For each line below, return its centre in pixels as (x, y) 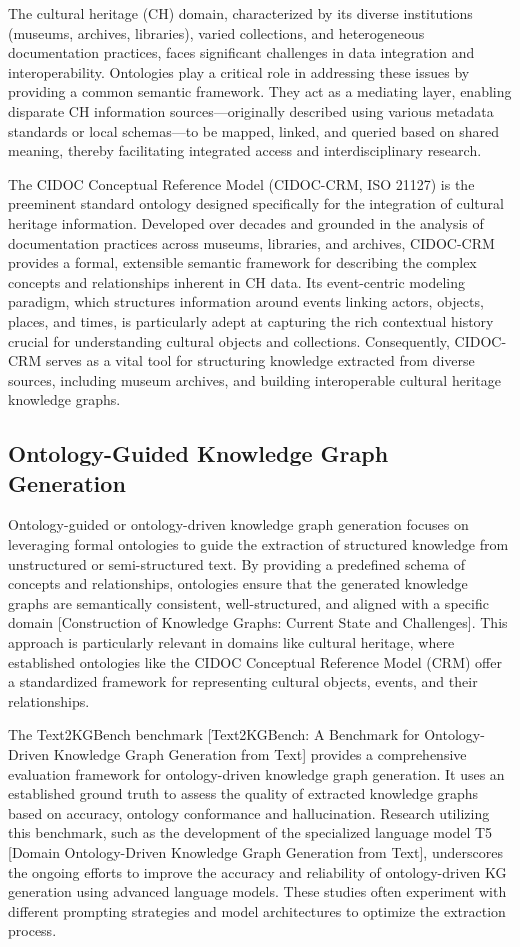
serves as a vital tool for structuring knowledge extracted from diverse (260, 360)
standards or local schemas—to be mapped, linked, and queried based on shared (254, 130)
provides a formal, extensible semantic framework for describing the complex (242, 262)
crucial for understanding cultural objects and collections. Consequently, (229, 340)
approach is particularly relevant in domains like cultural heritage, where (231, 642)
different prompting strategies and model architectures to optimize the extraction (257, 910)
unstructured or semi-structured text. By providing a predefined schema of (236, 563)
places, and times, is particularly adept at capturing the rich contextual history (251, 320)
